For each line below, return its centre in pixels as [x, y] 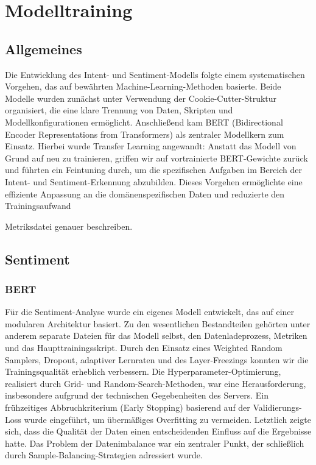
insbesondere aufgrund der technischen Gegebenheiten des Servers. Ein [137, 395]
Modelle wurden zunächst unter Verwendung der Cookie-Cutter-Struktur [141, 98]
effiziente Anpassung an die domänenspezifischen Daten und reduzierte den [145, 193]
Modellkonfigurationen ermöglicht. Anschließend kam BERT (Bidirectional [144, 122]
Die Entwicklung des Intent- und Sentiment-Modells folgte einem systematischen [155, 74]
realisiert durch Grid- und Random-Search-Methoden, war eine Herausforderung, [156, 383]
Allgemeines [44, 48]
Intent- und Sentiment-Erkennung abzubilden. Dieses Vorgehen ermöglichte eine [154, 181]
